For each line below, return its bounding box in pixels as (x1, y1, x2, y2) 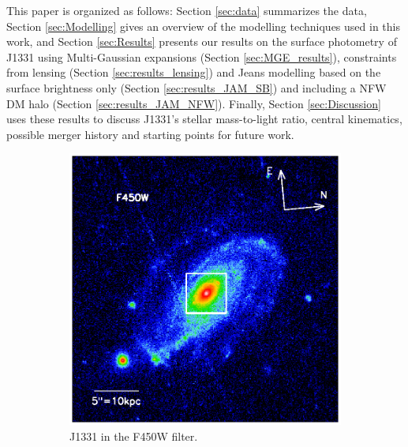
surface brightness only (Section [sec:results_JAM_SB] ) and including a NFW (6, 79, 387, 96)
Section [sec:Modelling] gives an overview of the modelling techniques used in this (6, 17, 400, 34)
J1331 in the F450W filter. (69, 427, 198, 444)
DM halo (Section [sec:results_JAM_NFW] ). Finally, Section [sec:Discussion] (6, 95, 381, 111)
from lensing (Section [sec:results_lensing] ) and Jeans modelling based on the (6, 64, 381, 81)
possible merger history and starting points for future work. (6, 126, 294, 142)
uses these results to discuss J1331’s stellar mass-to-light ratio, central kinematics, (6, 111, 402, 127)
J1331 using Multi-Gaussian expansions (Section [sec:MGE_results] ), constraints (6, 48, 397, 65)
